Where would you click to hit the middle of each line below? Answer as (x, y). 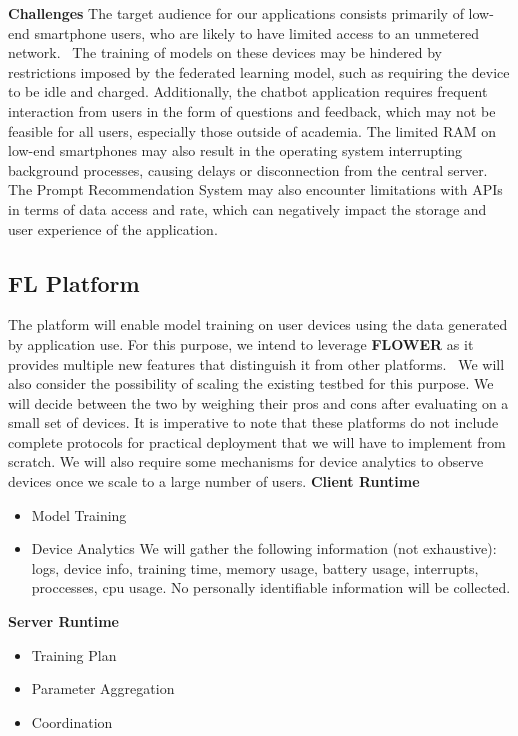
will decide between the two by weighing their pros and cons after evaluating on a (258, 402)
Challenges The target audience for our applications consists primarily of (236, 13)
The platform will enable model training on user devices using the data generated (258, 324)
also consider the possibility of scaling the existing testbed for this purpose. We (251, 383)
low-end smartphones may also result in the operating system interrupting (235, 150)
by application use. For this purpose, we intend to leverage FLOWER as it (241, 343)
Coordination (72, 721)
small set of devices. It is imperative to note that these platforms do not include (253, 422)
